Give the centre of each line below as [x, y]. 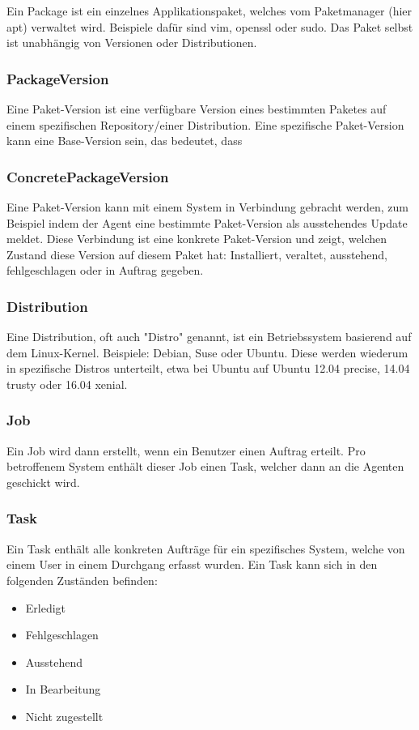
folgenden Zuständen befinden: [82, 580]
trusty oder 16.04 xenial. [67, 384]
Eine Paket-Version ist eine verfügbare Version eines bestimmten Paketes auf [197, 109]
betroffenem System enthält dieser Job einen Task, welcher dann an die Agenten [205, 466]
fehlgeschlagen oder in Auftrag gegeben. [105, 270]
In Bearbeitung [63, 689]
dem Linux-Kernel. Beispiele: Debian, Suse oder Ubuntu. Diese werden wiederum [207, 352]
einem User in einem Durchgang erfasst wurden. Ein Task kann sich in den [192, 564]
